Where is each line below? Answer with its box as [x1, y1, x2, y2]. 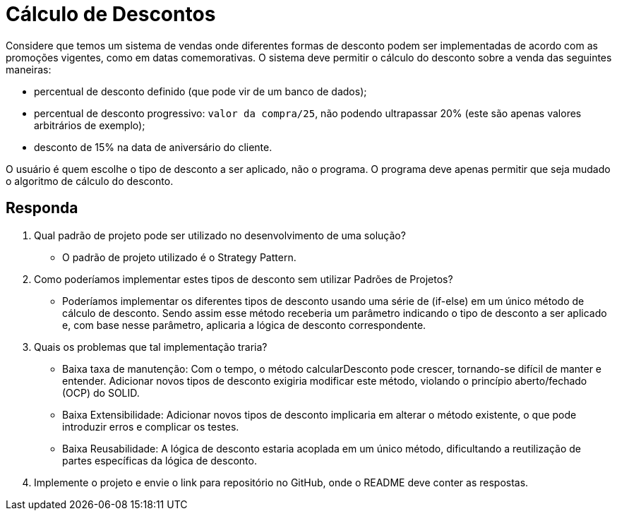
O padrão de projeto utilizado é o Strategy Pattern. [62, 251, 296, 263]
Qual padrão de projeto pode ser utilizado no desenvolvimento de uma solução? [34, 229, 406, 241]
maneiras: [6, 63, 52, 76]
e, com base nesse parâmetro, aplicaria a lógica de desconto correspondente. [62, 318, 426, 331]
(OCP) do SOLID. [62, 386, 140, 399]
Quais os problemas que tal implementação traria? [34, 340, 268, 353]
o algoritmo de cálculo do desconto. [6, 174, 174, 187]
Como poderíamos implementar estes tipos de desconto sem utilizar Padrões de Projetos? [34, 272, 453, 285]
